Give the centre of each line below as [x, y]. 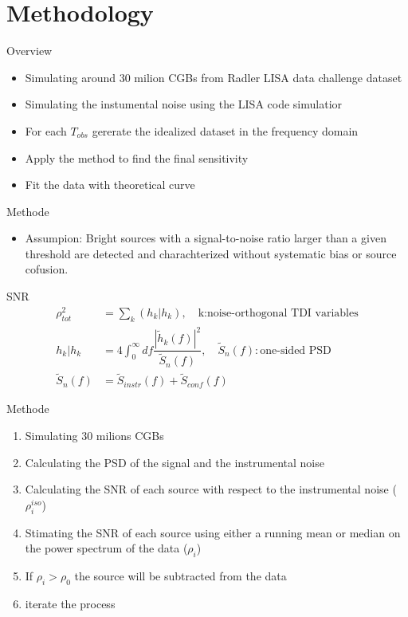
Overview [29, 51]
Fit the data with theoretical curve [110, 185]
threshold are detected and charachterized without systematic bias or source [211, 253]
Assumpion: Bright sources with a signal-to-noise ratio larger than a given [206, 238]
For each [46, 130]
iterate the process [70, 603]
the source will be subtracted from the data [180, 576]
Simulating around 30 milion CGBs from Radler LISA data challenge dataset [214, 77]
